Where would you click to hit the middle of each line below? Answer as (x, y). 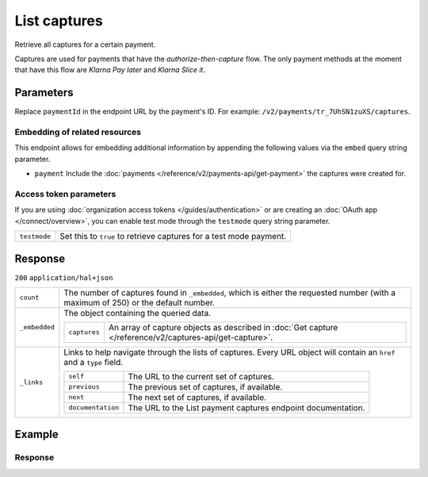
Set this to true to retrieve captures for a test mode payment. (173, 237)
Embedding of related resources (78, 132)
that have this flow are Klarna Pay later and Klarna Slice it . (110, 70)
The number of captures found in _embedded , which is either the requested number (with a (230, 292)
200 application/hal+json (64, 277)
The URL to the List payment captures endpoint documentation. (246, 407)
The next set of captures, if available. (197, 397)
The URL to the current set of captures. (201, 376)
